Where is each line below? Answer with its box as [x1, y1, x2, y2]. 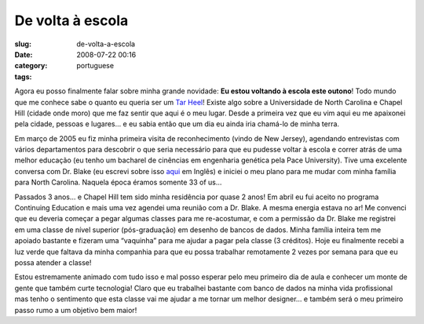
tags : [14, 71, 32, 82]
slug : [14, 39, 31, 49]
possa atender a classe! [14, 257, 92, 267]
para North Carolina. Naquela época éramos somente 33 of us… [14, 177, 222, 187]
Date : [14, 49, 33, 59]
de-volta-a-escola [76, 39, 136, 49]
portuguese [76, 61, 114, 71]
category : [14, 61, 48, 71]
